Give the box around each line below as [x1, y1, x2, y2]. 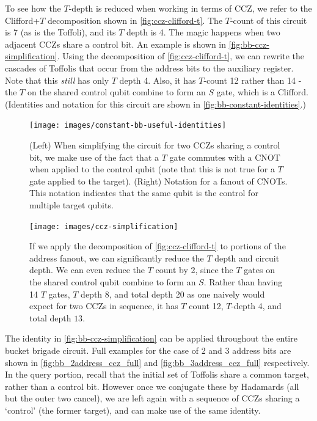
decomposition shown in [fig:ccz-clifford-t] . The [48, 13, 223, 26]
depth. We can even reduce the [29, 263, 145, 276]
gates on [244, 263, 275, 276]
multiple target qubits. [29, 198, 114, 211]
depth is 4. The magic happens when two [126, 26, 280, 38]
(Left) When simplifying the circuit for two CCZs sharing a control [29, 139, 280, 151]
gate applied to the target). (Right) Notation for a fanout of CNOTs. [29, 174, 288, 187]
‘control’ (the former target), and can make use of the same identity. [5, 403, 261, 416]
